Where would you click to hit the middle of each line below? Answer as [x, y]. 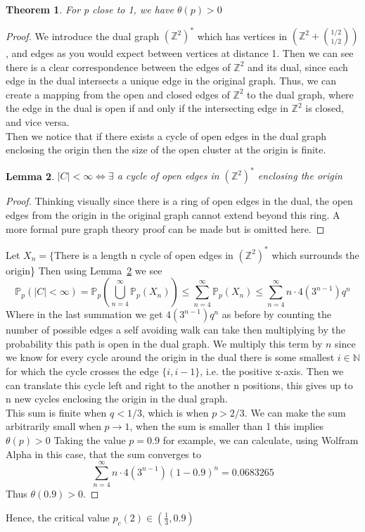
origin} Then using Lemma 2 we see [84, 270]
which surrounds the [315, 254]
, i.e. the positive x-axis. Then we [272, 371]
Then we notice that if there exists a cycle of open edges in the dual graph [166, 135]
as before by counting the [277, 314]
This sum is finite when [56, 412]
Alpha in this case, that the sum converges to [103, 454]
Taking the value [90, 439]
